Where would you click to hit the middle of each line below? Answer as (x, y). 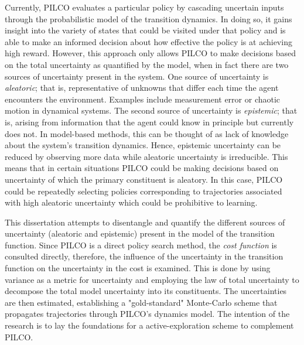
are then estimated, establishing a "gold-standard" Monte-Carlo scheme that (141, 302)
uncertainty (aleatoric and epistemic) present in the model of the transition (140, 233)
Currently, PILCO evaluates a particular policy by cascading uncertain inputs (144, 7)
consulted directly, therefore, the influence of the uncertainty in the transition (144, 256)
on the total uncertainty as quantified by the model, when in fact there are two (147, 64)
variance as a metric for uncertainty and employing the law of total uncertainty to (152, 279)
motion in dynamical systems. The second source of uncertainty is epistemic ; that (151, 110)
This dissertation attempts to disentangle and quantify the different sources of (145, 222)
